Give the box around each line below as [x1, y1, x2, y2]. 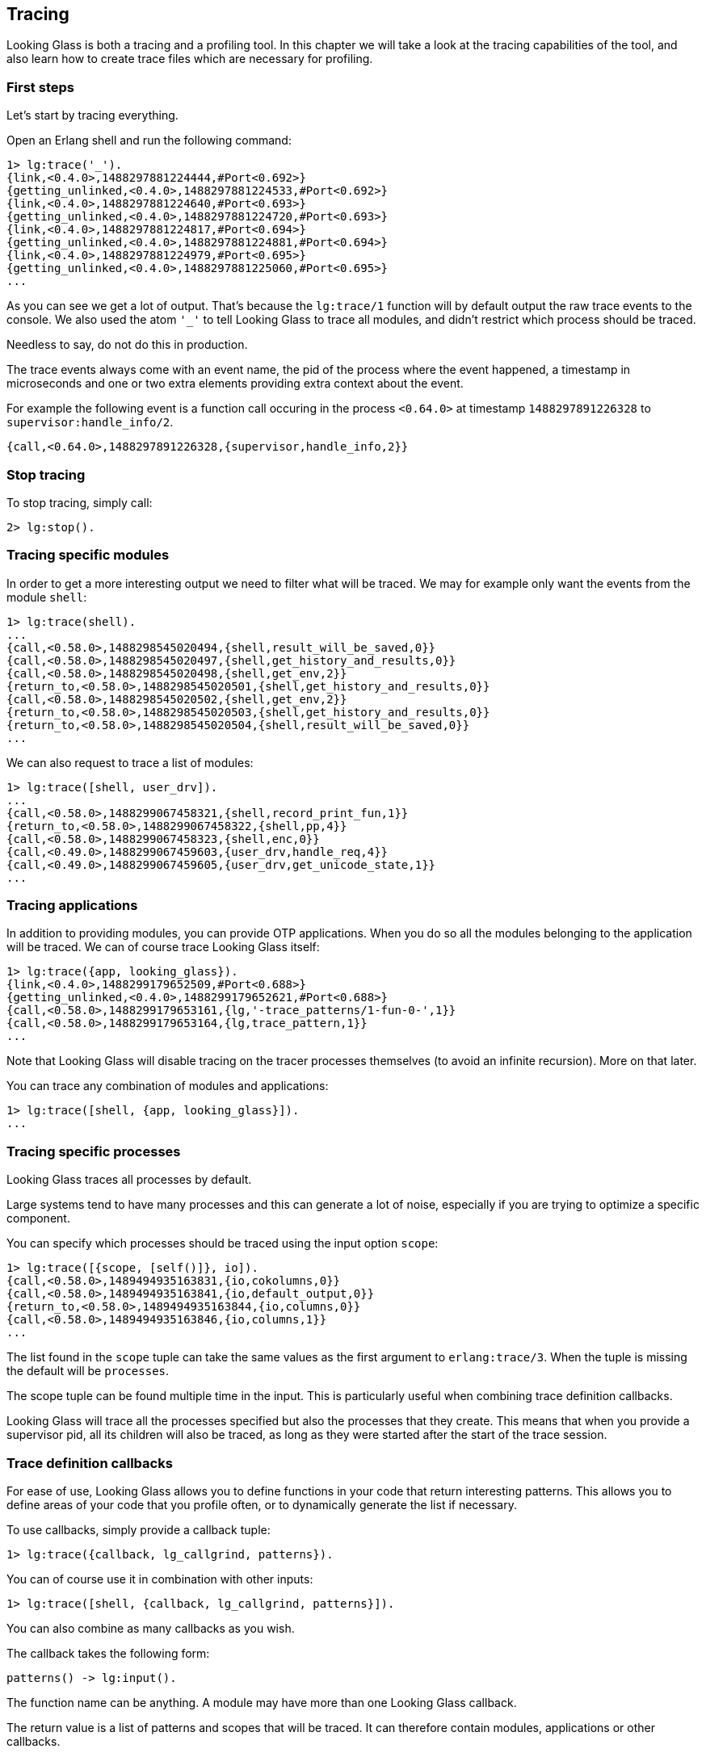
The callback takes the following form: [6, 1646, 210, 1660]
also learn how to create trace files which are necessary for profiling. [6, 52, 373, 66]
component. [6, 1211, 70, 1226]
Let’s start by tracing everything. [6, 108, 179, 123]
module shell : [6, 589, 87, 604]
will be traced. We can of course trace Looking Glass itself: [6, 940, 320, 954]
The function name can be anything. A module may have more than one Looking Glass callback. [6, 1695, 517, 1709]
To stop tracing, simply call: [6, 495, 153, 510]
